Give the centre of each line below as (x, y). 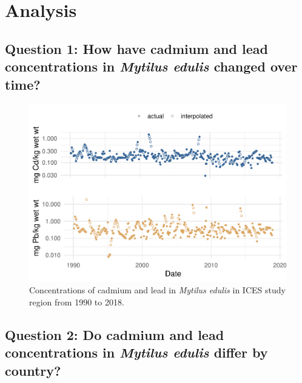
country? (33, 370)
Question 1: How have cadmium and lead (136, 48)
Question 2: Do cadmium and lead (115, 335)
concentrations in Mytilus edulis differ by (136, 352)
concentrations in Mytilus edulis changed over (151, 66)
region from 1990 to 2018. (77, 302)
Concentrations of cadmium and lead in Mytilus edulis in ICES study (157, 290)
